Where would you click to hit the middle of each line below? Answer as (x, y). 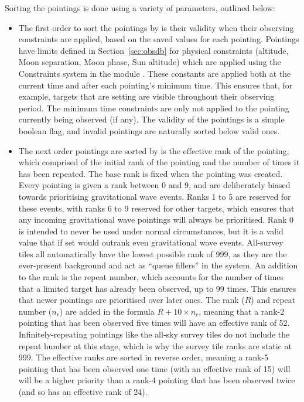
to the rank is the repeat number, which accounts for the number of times (151, 277)
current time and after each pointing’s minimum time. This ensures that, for (156, 85)
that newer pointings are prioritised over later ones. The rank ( (131, 300)
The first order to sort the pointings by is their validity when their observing (156, 27)
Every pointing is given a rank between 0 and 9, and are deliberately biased (154, 185)
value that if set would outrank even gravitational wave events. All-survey (151, 242)
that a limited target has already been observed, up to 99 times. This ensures (157, 288)
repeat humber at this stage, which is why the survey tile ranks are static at (155, 345)
